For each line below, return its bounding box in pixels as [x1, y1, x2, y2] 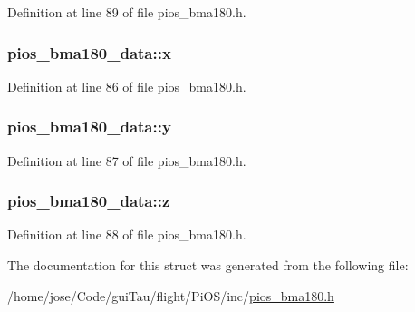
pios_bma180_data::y [7, 115, 171, 138]
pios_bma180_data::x [7, 41, 171, 63]
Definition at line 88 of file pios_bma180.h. [7, 225, 246, 244]
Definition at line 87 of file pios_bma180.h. [7, 151, 246, 170]
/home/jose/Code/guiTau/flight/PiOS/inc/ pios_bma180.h [7, 286, 334, 305]
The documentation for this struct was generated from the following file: [7, 256, 409, 275]
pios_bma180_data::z [7, 190, 170, 212]
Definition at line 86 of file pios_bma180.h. [7, 76, 246, 95]
